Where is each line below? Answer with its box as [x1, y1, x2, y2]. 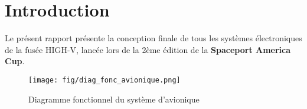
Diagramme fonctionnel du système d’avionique [28, 93, 200, 105]
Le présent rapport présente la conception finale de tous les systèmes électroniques [5, 32, 302, 44]
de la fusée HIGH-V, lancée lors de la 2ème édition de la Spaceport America [5, 43, 291, 55]
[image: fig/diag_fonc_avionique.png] [28, 75, 181, 84]
